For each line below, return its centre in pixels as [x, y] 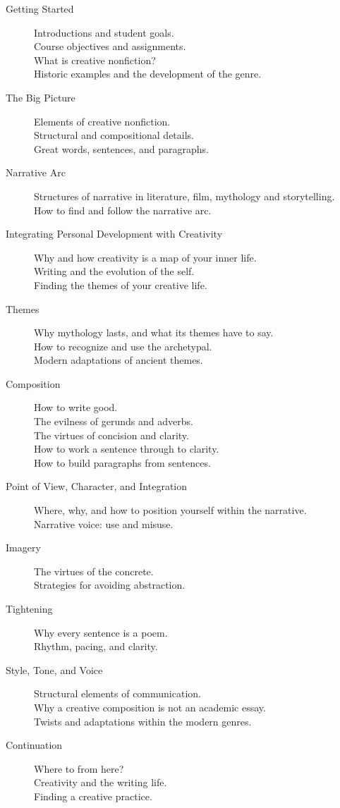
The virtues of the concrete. [94, 571]
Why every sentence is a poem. [101, 632]
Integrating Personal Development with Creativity [114, 234]
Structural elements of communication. [117, 693]
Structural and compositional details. [114, 135]
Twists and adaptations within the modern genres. [143, 721]
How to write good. [76, 407]
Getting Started [40, 8]
